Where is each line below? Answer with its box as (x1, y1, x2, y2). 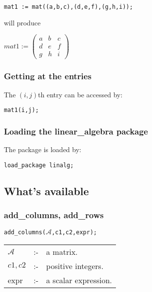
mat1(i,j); (4, 107, 39, 114)
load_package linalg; (4, 161, 74, 169)
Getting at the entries (4, 70, 92, 82)
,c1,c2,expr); (51, 229, 97, 236)
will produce (4, 17, 41, 27)
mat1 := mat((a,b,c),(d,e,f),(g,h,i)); (4, 3, 133, 10)
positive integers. (46, 260, 104, 271)
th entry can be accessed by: (38, 89, 123, 99)
